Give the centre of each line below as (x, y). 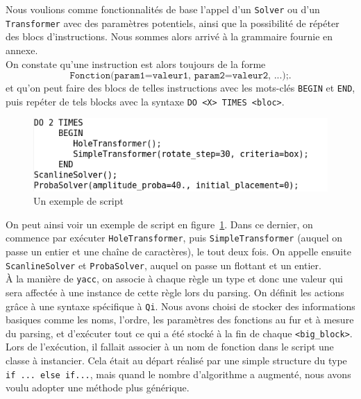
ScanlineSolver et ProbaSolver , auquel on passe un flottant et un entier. (163, 265)
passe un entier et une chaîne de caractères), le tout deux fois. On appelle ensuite (178, 252)
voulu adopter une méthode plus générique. (98, 388)
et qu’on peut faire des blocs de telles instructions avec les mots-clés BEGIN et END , (180, 88)
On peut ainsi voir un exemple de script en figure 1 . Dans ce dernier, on (159, 224)
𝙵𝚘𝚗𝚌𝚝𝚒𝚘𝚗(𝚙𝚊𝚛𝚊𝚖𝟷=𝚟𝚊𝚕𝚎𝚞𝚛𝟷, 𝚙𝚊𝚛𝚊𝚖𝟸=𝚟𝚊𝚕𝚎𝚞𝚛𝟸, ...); (179, 76)
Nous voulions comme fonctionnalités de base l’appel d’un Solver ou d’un (163, 9)
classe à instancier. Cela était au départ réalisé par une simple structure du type (176, 360)
